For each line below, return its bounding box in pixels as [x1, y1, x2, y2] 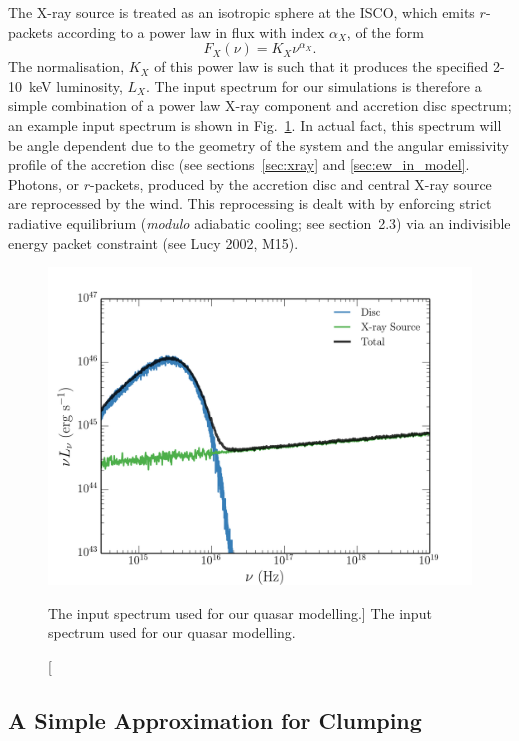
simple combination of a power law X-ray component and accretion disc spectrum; [8, 95, 512, 116]
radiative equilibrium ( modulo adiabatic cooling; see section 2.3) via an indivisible [8, 212, 511, 233]
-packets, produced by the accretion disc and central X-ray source [90, 173, 492, 194]
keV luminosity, [28, 75, 123, 96]
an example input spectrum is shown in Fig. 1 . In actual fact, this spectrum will [8, 114, 502, 135]
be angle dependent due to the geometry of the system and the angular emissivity [8, 134, 509, 155]
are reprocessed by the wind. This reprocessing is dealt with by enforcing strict [8, 193, 492, 214]
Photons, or [8, 173, 80, 194]
